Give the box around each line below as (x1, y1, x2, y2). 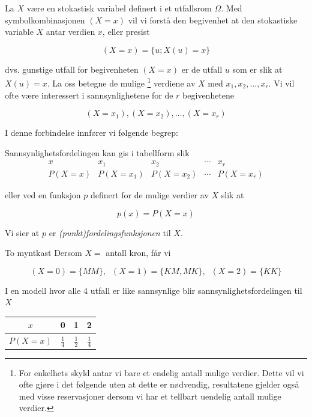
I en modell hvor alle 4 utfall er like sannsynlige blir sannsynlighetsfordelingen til (5, 284, 302, 296)
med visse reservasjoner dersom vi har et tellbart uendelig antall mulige (19, 389, 281, 402)
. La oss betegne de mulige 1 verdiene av (47, 75, 196, 90)
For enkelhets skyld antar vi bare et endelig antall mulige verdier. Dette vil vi (19, 366, 304, 379)
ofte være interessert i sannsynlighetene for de (5, 88, 173, 101)
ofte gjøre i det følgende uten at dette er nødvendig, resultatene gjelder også (19, 378, 299, 391)
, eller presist (102, 25, 150, 38)
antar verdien (46, 25, 95, 38)
